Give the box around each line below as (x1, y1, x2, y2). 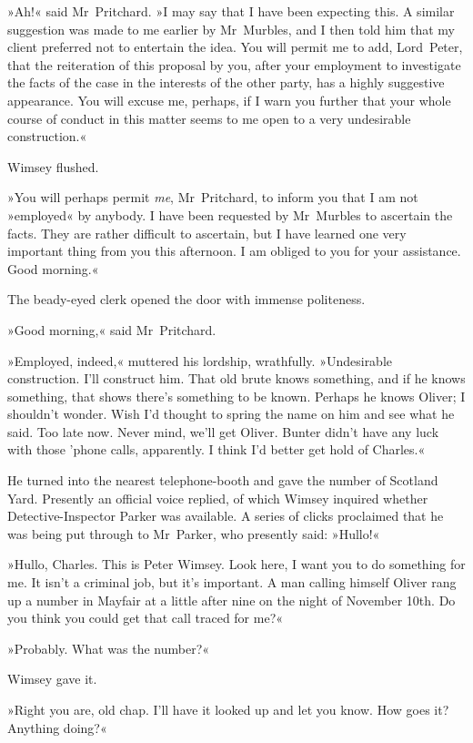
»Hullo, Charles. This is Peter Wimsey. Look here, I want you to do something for (7, 555, 466, 574)
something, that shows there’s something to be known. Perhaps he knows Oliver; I (7, 386, 466, 405)
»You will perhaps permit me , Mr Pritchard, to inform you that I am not (7, 188, 418, 207)
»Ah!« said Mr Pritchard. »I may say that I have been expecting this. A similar (7, 2, 455, 20)
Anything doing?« (7, 718, 107, 737)
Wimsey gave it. (7, 669, 97, 688)
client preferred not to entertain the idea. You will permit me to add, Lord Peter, (7, 37, 463, 56)
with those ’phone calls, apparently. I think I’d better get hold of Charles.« (7, 440, 426, 459)
